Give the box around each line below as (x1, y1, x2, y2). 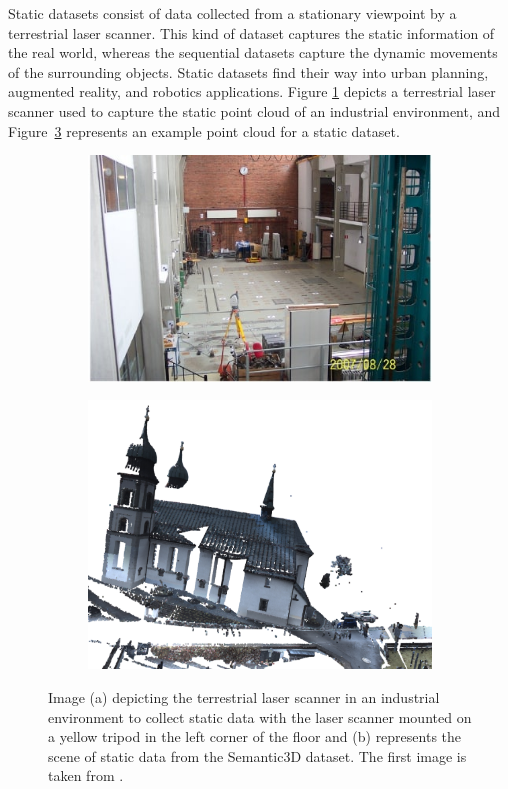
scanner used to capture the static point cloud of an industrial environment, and (8, 100, 501, 121)
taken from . (48, 765, 124, 786)
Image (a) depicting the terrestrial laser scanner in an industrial (48, 687, 440, 708)
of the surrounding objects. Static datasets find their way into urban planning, (8, 61, 489, 82)
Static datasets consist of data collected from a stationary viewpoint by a (8, 3, 457, 23)
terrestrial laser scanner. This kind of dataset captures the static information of (8, 22, 495, 43)
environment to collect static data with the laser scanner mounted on (48, 706, 472, 727)
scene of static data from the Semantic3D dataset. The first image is (48, 745, 467, 766)
